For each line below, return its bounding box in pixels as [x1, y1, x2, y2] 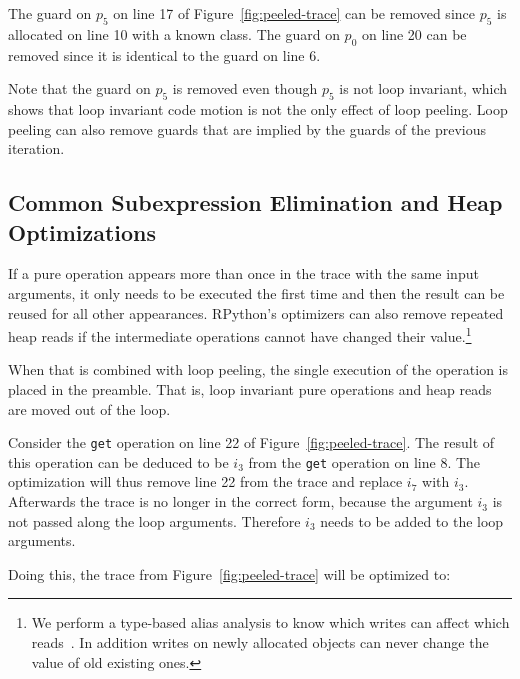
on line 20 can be [361, 23, 467, 44]
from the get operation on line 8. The [248, 451, 481, 472]
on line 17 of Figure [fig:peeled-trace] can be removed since [113, 3, 475, 23]
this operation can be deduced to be [8, 451, 229, 472]
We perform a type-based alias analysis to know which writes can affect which [31, 612, 510, 633]
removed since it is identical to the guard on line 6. [8, 44, 321, 65]
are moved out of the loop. [8, 398, 171, 419]
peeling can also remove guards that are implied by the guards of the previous [8, 118, 487, 139]
